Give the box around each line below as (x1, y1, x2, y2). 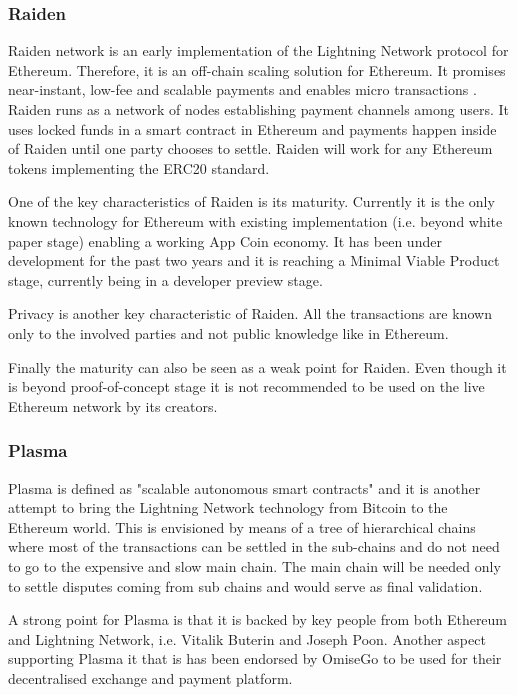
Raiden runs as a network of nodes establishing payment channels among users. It (8, 99, 510, 119)
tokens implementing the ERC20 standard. (8, 157, 270, 178)
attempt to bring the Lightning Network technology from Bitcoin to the (8, 497, 448, 518)
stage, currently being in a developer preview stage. (8, 269, 323, 290)
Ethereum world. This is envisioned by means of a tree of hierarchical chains (8, 516, 476, 537)
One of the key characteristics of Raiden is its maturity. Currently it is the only (8, 191, 495, 212)
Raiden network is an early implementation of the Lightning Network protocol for (8, 40, 509, 61)
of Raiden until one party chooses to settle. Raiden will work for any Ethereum (8, 138, 493, 159)
